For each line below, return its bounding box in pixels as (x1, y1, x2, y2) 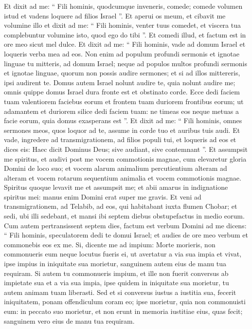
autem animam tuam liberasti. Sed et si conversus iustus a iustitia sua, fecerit (4, 287, 236, 297)
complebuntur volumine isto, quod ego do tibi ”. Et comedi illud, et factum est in (4, 29, 246, 39)
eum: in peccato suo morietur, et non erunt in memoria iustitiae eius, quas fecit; (4, 306, 243, 316)
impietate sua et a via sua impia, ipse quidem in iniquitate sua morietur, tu (4, 277, 229, 288)
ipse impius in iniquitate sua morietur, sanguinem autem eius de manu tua (4, 258, 227, 269)
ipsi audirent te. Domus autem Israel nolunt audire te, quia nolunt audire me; (4, 77, 235, 87)
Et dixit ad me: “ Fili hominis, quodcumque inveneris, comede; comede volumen (4, 1, 243, 11)
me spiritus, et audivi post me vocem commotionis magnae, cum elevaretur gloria (4, 153, 247, 164)
